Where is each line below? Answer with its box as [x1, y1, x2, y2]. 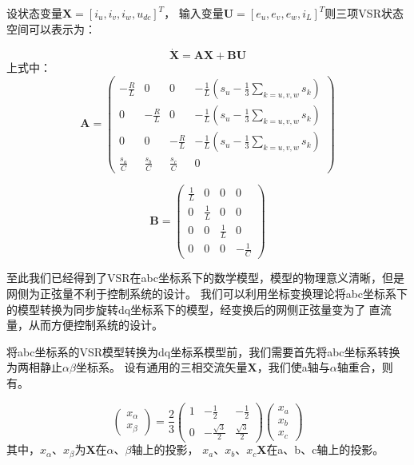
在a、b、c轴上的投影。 [266, 441, 384, 458]
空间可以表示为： [6, 20, 96, 37]
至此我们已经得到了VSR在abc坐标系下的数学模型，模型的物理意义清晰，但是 [6, 269, 404, 286]
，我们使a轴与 [257, 359, 330, 376]
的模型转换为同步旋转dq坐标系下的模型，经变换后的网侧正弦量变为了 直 [6, 300, 380, 317]
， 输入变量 [164, 5, 224, 21]
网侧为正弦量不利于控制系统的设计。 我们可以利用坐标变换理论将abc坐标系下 [6, 284, 408, 301]
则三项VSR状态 [324, 5, 404, 21]
